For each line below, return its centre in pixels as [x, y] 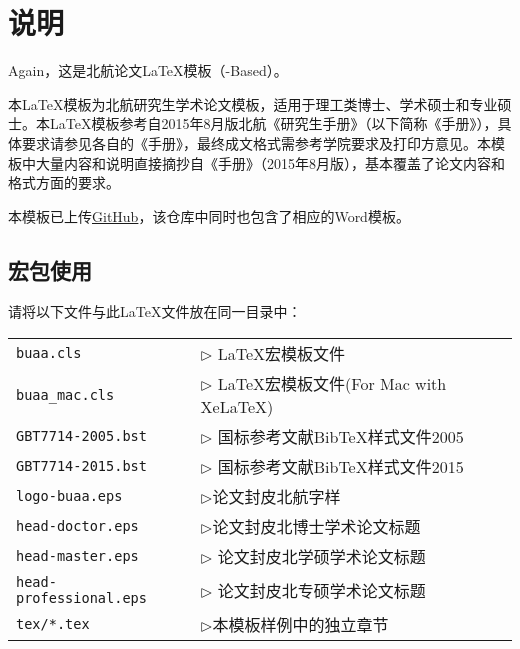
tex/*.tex [53, 624]
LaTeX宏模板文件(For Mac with [332, 384]
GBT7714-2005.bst [81, 436]
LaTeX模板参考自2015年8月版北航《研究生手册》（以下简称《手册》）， [273, 123]
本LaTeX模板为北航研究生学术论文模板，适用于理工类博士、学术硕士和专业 [253, 103]
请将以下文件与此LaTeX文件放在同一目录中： [155, 311]
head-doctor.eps [77, 526]
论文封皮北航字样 [276, 497]
